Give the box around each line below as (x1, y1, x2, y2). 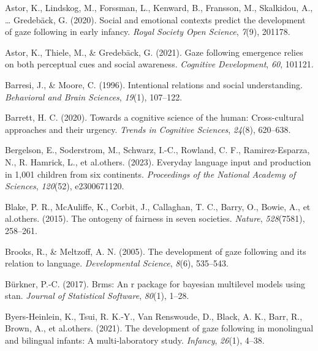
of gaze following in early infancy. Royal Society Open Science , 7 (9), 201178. (5, 25, 290, 38)
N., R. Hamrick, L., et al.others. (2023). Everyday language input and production (5, 155, 311, 168)
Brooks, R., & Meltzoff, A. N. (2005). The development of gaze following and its (5, 244, 306, 257)
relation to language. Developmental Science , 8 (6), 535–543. (5, 257, 229, 270)
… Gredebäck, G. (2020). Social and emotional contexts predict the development (5, 13, 306, 26)
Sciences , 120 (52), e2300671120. (5, 179, 124, 192)
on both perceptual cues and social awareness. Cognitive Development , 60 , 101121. (5, 58, 314, 70)
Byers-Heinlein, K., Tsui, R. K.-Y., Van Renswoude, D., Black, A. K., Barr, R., (5, 309, 303, 322)
